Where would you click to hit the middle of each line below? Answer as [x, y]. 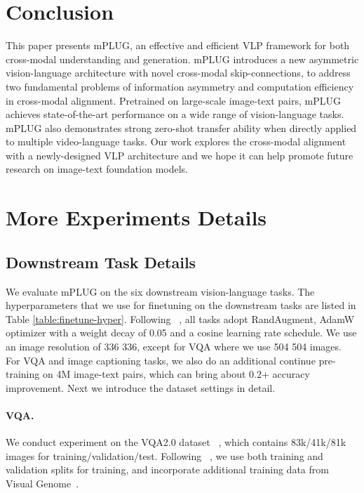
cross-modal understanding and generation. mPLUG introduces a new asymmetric [182, 59]
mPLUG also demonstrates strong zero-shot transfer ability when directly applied [181, 127]
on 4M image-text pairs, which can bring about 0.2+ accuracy [176, 374]
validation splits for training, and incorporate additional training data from [167, 469]
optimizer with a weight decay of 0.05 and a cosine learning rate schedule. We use [181, 333]
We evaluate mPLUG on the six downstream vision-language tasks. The [160, 291]
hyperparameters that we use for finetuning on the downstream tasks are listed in [181, 305]
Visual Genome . [42, 483]
